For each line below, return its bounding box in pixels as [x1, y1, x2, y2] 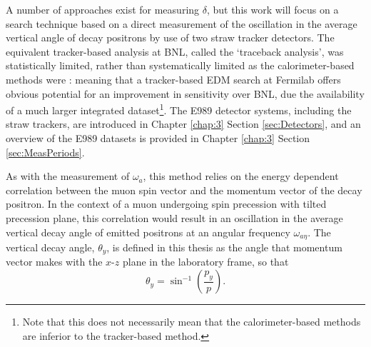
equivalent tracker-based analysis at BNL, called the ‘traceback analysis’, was [6, 44, 344, 59]
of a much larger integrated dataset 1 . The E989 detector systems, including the [6, 101, 352, 117]
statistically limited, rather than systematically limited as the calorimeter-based [6, 58, 355, 73]
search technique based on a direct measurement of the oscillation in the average [6, 16, 357, 31]
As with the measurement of [6, 169, 130, 183]
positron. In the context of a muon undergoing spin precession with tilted [6, 196, 327, 211]
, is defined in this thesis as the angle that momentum [106, 240, 342, 255]
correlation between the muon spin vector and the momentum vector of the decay [6, 182, 362, 197]
